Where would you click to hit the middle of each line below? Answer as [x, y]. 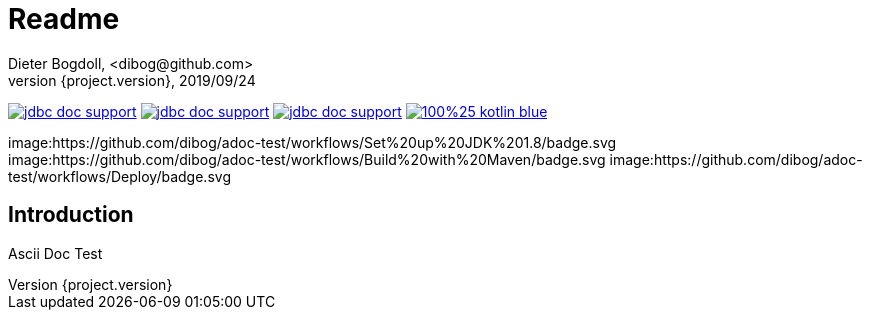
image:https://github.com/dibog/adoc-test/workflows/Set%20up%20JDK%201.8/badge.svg [312, 142]
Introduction [71, 215]
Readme [64, 19]
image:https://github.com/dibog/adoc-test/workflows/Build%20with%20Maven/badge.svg [307, 159]
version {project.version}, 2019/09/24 [132, 80]
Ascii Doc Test [55, 253]
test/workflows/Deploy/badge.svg [119, 176]
